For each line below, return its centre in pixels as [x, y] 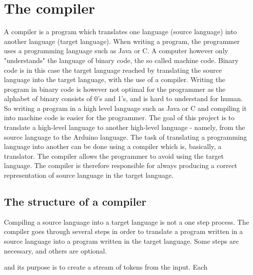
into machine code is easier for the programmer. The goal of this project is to [119, 117]
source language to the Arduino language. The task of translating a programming [126, 137]
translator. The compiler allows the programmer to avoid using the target [114, 156]
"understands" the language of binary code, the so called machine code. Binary [121, 60]
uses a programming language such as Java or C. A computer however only [116, 51]
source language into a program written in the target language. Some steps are [121, 241]
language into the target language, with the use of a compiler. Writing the [115, 79]
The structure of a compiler [75, 201]
